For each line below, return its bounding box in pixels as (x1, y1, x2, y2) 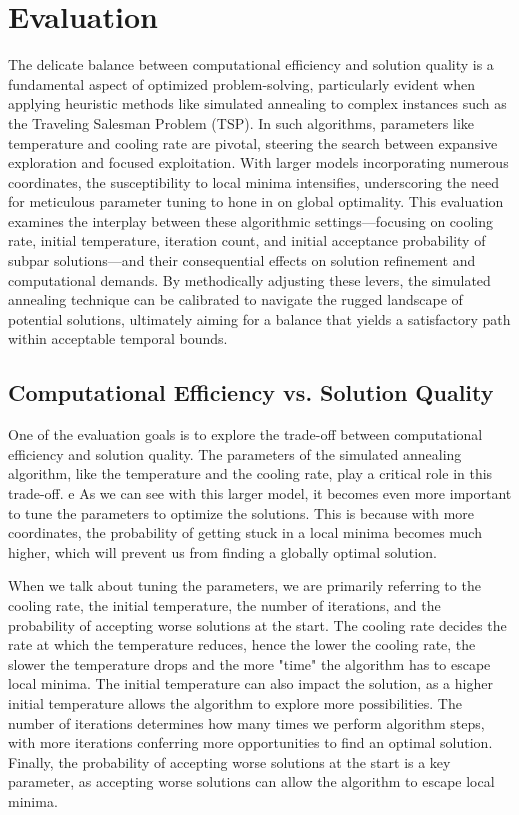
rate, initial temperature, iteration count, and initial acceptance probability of (8, 230, 486, 251)
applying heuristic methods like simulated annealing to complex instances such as (8, 93, 507, 114)
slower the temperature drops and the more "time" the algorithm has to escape (8, 653, 491, 674)
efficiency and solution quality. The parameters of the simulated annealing (8, 443, 462, 464)
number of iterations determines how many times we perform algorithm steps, (8, 712, 485, 733)
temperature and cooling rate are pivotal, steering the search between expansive (8, 132, 498, 153)
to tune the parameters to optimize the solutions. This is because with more (8, 502, 475, 523)
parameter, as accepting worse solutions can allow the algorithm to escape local (8, 771, 495, 792)
